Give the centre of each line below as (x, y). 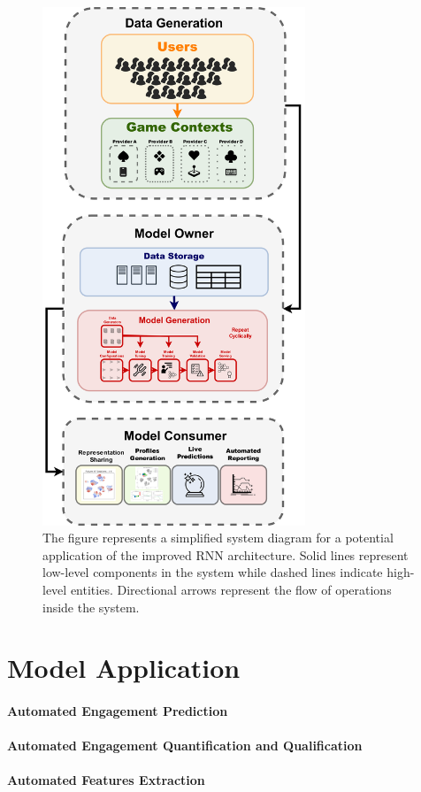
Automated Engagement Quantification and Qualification (185, 746)
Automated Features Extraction (106, 780)
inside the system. (91, 607)
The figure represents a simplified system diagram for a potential (218, 538)
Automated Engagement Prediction (118, 711)
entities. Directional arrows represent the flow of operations (231, 589)
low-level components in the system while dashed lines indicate (213, 572)
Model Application (124, 668)
